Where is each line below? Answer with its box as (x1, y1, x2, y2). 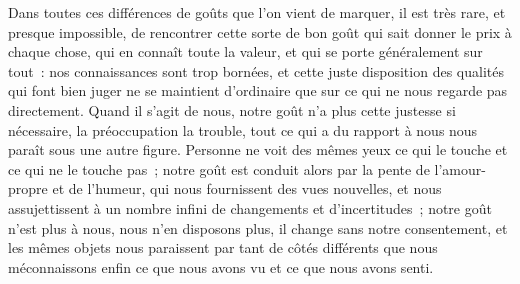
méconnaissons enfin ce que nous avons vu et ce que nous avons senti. (8, 256, 434, 277)
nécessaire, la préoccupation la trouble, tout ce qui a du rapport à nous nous (8, 119, 478, 140)
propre (8, 178, 48, 199)
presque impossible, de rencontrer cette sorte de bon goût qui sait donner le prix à (8, 21, 512, 42)
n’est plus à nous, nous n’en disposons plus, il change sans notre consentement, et (8, 217, 508, 238)
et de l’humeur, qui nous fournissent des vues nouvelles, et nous (52, 178, 442, 199)
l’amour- (434, 158, 486, 179)
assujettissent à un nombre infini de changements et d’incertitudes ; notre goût (8, 197, 492, 218)
